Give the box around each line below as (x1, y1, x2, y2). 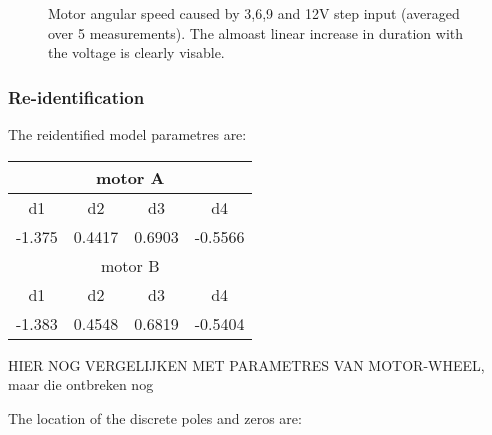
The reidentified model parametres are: (8, 124, 247, 144)
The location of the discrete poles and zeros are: (8, 407, 302, 428)
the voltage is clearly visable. (48, 42, 225, 63)
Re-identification (8, 84, 145, 109)
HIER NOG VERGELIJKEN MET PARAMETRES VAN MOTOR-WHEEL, (8, 354, 485, 375)
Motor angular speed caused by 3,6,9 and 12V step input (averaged (48, 3, 460, 23)
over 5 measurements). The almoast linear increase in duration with (48, 22, 464, 43)
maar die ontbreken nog (8, 374, 154, 395)
